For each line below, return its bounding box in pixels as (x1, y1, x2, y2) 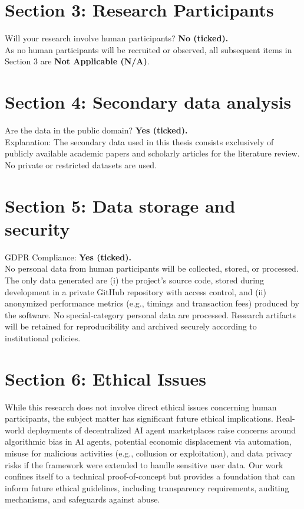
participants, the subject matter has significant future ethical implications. (5, 412, 273, 425)
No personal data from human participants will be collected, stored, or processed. (5, 262, 299, 275)
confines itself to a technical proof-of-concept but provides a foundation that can (5, 470, 295, 482)
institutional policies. (5, 331, 81, 344)
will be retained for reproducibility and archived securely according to (5, 320, 257, 332)
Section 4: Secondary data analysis (5, 90, 292, 114)
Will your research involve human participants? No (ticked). (5, 32, 229, 44)
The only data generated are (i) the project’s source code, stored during (5, 273, 264, 286)
